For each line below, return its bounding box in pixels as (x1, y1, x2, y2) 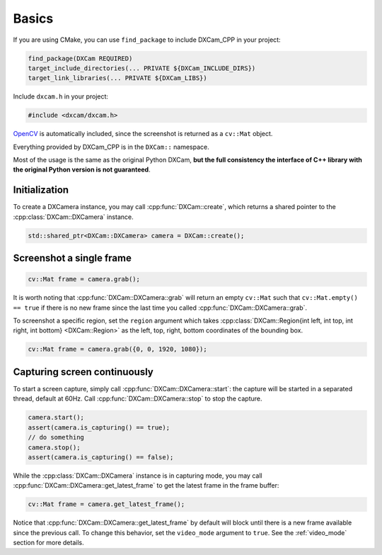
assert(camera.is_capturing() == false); (28, 453, 174, 461)
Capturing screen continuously (13, 366, 154, 378)
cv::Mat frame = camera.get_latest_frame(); (28, 500, 185, 508)
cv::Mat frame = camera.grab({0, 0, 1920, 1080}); (28, 345, 208, 354)
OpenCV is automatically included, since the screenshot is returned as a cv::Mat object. (13, 130, 273, 138)
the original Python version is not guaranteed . (13, 165, 151, 174)
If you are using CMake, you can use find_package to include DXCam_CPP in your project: (13, 35, 281, 44)
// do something (28, 433, 85, 442)
